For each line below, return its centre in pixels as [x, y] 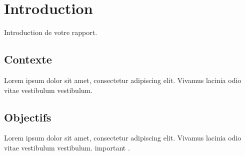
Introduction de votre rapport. [51, 32]
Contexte [28, 59]
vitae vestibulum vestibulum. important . [67, 147]
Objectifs [28, 117]
